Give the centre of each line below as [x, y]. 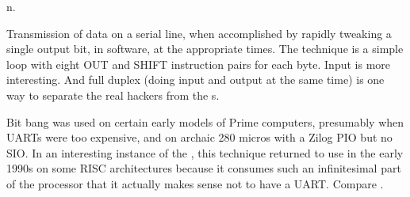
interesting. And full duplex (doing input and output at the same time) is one [195, 80]
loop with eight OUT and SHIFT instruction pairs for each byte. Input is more [198, 64]
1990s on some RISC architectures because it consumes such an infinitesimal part [204, 168]
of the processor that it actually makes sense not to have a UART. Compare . [195, 183]
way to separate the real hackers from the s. [113, 95]
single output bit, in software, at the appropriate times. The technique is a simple [205, 49]
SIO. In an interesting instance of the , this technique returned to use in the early [205, 152]
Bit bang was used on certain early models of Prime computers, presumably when [205, 121]
